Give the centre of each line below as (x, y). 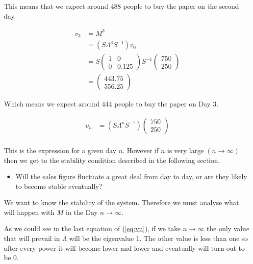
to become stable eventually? (59, 186)
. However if (141, 150)
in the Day (82, 212)
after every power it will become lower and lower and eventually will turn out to (124, 248)
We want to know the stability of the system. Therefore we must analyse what (122, 202)
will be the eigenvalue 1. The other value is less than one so (159, 238)
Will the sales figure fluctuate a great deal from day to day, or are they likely (131, 176)
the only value (228, 228)
